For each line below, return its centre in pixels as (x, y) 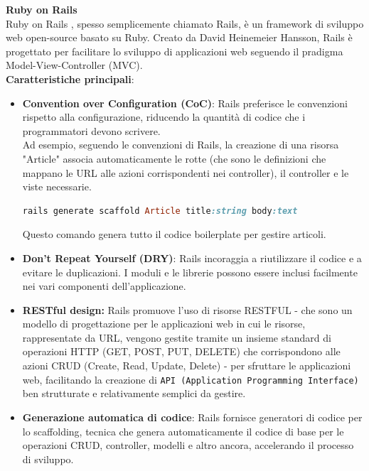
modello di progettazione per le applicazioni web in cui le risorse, (164, 324)
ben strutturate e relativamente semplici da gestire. (134, 393)
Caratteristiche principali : (70, 78)
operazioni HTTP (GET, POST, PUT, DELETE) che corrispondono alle (181, 351)
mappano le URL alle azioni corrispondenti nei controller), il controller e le (186, 172)
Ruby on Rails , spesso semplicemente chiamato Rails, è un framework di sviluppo (185, 23)
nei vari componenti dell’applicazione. (104, 286)
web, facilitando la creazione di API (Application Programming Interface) (191, 379)
